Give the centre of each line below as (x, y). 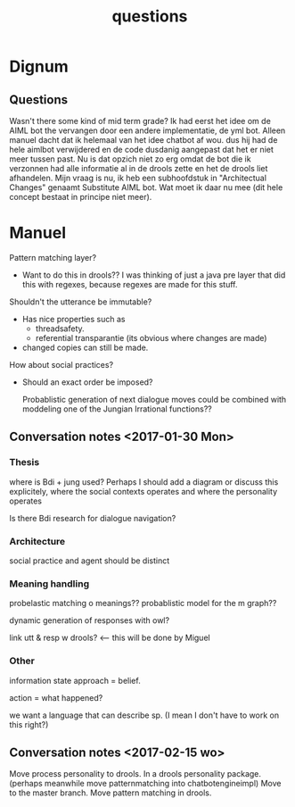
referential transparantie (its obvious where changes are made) (151, 337)
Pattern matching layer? (53, 257)
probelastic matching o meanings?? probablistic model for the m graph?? (143, 603)
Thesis (25, 462)
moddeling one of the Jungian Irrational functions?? (117, 409)
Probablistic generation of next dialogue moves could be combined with (154, 399)
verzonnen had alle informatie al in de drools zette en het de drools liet (139, 168)
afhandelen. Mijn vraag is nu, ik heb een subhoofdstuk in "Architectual (138, 178)
